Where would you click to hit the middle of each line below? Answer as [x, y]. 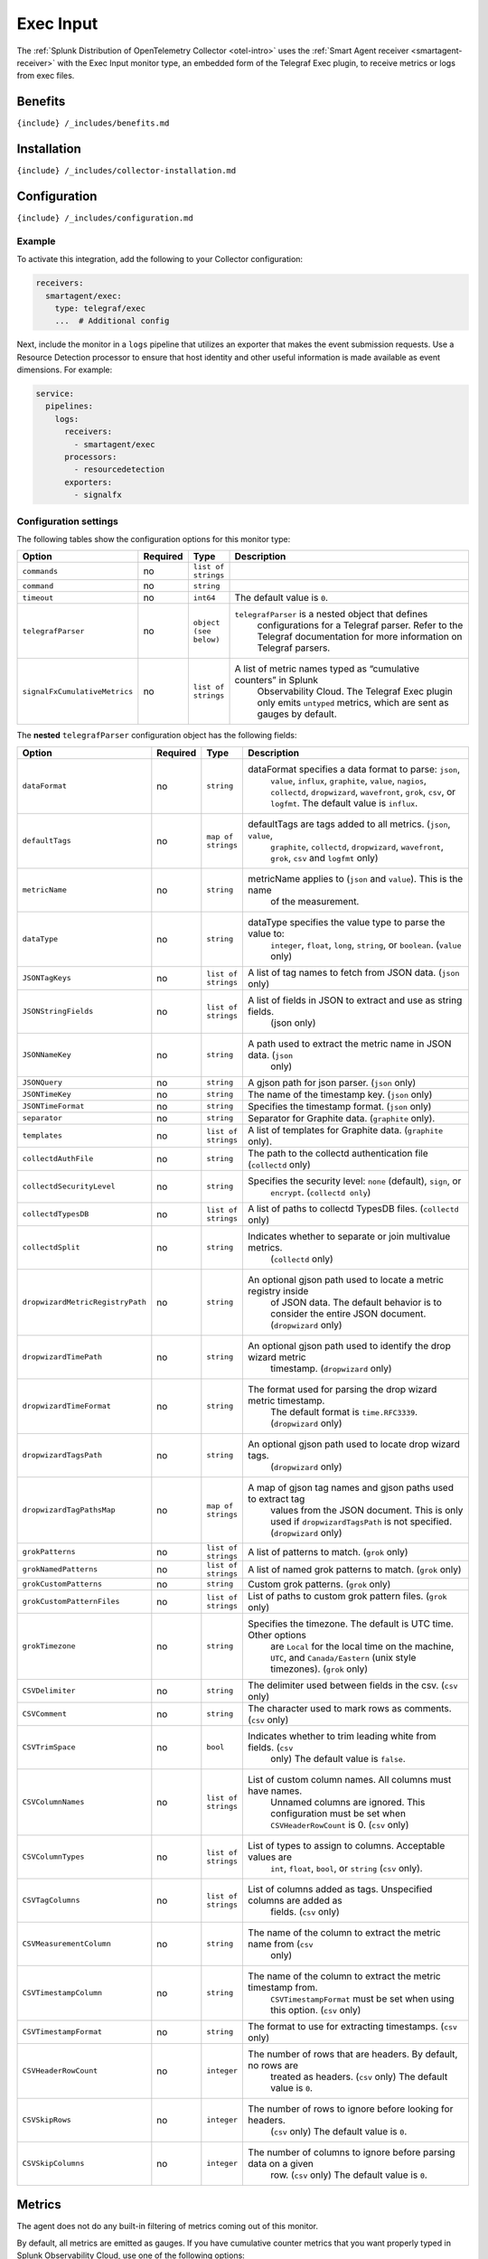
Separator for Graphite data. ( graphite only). [342, 1118]
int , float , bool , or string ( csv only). [347, 1868]
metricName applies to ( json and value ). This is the [356, 878]
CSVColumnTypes [53, 1857]
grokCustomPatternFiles [71, 1602]
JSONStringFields [58, 1012]
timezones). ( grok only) [319, 1669]
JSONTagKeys [47, 978]
